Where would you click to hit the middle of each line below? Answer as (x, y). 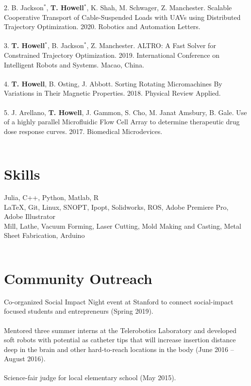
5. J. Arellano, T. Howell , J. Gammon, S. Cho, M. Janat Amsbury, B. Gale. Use (125, 112)
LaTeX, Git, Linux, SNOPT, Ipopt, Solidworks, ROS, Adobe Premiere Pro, (116, 207)
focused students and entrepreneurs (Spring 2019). (79, 311)
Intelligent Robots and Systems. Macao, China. (74, 64)
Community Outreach (78, 278)
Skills (22, 174)
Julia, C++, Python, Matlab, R (51, 197)
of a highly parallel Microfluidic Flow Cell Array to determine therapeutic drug (122, 122)
